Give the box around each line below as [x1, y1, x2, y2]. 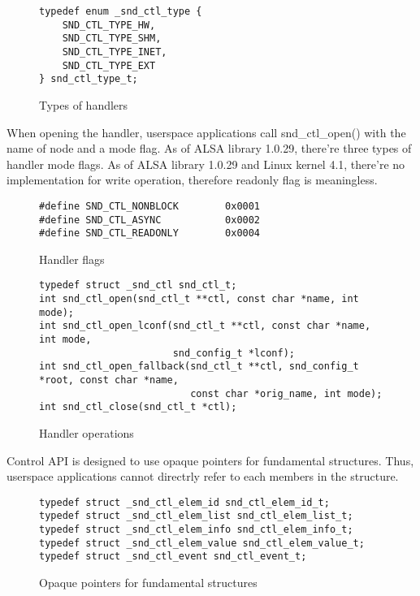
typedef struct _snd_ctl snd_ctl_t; [39, 279, 237, 292]
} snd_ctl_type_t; [39, 73, 138, 85]
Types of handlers [39, 96, 128, 113]
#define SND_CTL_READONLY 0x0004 [39, 227, 261, 240]
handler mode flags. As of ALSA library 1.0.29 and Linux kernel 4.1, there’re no [6, 155, 405, 172]
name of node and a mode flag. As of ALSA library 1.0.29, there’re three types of [6, 140, 412, 157]
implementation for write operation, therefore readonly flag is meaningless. [6, 171, 378, 188]
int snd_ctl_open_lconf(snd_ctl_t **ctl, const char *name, [39, 320, 371, 332]
